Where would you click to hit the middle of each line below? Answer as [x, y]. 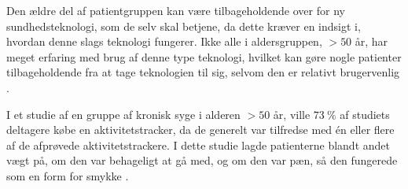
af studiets [365, 114]
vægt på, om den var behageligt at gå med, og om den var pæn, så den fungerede [202, 160]
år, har [371, 41]
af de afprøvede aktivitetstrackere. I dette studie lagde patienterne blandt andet [198, 145]
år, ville [292, 114]
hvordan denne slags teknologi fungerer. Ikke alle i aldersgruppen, [164, 41]
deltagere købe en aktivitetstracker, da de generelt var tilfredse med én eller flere [200, 130]
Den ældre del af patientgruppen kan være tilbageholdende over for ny [176, 10]
